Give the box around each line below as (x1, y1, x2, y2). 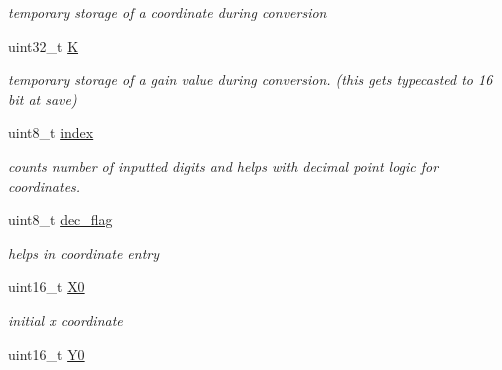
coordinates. (8, 175, 81, 196)
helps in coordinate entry (8, 242, 160, 263)
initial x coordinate (8, 309, 123, 330)
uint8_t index (8, 122, 94, 143)
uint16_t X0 (8, 276, 85, 297)
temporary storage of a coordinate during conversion (8, 2, 327, 22)
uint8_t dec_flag (8, 209, 113, 230)
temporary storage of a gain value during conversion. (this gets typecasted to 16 (8, 69, 493, 90)
